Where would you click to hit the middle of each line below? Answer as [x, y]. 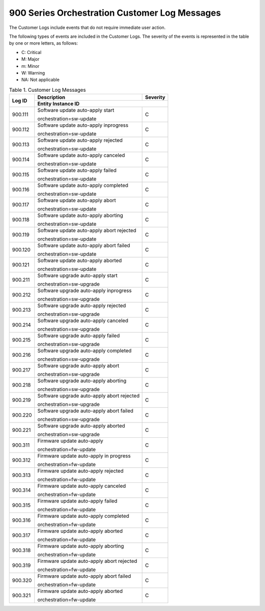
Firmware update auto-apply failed [78, 501]
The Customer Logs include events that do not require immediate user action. [87, 27]
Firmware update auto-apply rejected [80, 471]
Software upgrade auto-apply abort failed [85, 411]
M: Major [30, 59]
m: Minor [30, 66]
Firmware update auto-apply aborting [81, 546]
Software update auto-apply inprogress [83, 125]
